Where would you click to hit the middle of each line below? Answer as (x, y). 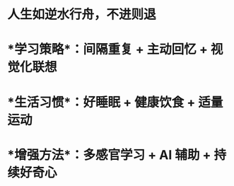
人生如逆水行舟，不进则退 (82, 14)
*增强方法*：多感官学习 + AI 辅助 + (109, 155)
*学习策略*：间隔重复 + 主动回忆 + (108, 50)
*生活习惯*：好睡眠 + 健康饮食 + (101, 102)
